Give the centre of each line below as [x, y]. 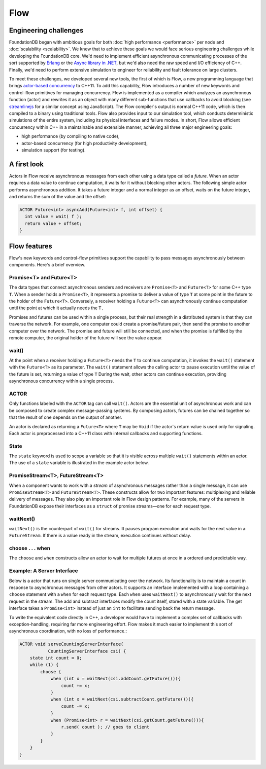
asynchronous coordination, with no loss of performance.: [68, 631]
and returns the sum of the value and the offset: [58, 197]
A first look [26, 164]
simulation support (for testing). [53, 150]
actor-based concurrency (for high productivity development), [84, 143]
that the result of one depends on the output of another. [66, 417]
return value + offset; [53, 223]
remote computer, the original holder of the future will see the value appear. [86, 337]
